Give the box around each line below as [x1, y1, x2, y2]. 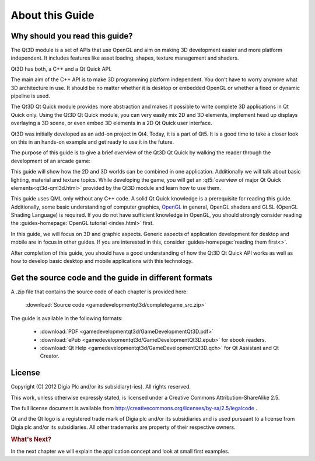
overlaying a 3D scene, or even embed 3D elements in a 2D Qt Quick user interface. [10, 120, 212, 127]
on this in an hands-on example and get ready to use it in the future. [10, 138, 174, 145]
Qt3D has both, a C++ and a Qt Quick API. [10, 65, 112, 72]
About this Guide [10, 9, 94, 22]
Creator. [40, 352, 60, 359]
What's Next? [10, 435, 52, 443]
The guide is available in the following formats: [10, 314, 123, 321]
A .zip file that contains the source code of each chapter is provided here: [10, 288, 188, 295]
